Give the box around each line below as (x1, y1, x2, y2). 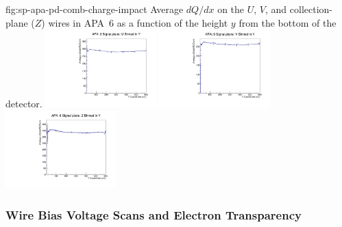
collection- (289, 2, 332, 16)
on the (217, 2, 245, 16)
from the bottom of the (239, 15, 337, 29)
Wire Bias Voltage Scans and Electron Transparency (5, 206, 302, 224)
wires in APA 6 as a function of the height (48, 15, 228, 29)
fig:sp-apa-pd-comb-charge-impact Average (5, 2, 184, 16)
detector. (5, 96, 42, 111)
